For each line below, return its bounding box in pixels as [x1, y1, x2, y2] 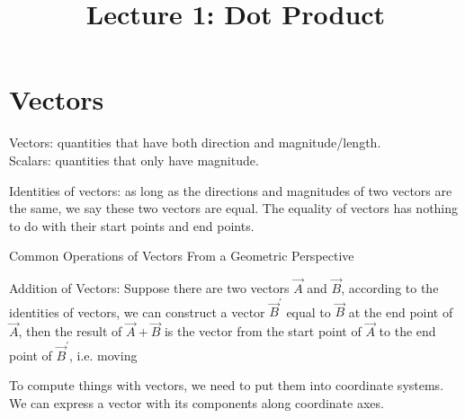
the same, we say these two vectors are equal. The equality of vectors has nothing [9, 199, 459, 218]
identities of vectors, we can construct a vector [9, 302, 265, 321]
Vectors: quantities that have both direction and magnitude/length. [9, 133, 381, 152]
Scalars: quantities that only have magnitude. [9, 150, 259, 169]
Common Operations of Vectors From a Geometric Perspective [9, 246, 354, 265]
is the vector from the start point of [164, 322, 362, 341]
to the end [379, 322, 436, 341]
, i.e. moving [68, 345, 138, 364]
